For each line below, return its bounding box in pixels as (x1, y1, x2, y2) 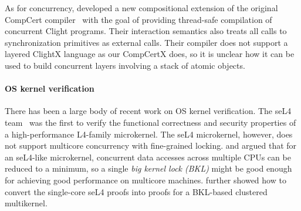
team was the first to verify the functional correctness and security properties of (5, 116, 296, 128)
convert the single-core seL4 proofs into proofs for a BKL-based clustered (5, 185, 268, 197)
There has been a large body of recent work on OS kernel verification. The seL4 (5, 105, 292, 117)
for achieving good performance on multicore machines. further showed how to (5, 173, 286, 186)
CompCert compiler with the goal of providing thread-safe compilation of (5, 13, 272, 25)
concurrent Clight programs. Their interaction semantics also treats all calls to (5, 25, 287, 37)
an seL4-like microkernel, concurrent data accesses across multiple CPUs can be (5, 150, 291, 163)
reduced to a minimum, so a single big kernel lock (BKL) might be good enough (5, 162, 292, 175)
